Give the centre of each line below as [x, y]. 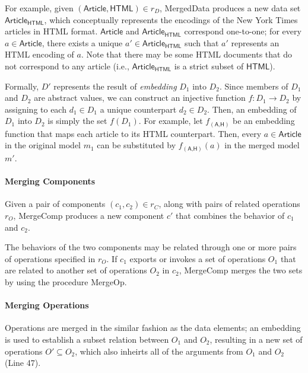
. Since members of [254, 86]
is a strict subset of [209, 66]
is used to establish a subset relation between [87, 339]
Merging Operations [47, 305]
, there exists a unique [82, 42]
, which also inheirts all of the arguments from [159, 351]
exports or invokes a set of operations [198, 258]
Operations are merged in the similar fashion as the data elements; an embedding [153, 328]
